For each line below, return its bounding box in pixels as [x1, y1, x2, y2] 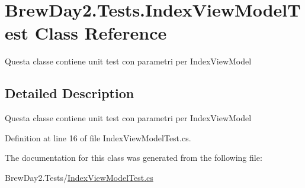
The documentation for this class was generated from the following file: [5, 151, 262, 164]
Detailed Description [5, 84, 134, 102]
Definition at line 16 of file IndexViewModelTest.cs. [5, 131, 191, 144]
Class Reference [34, 21, 167, 45]
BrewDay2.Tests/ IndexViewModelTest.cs [5, 171, 153, 183]
